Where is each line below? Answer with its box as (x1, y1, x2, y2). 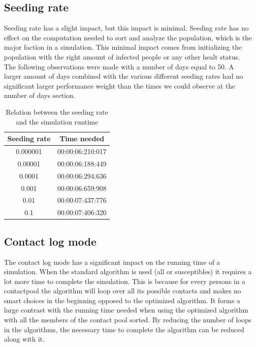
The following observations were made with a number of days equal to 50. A (4, 61, 234, 71)
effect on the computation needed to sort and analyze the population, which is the (4, 32, 252, 42)
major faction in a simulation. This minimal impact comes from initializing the (4, 42, 242, 52)
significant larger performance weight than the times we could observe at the (4, 80, 235, 91)
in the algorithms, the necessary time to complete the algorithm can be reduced (4, 324, 245, 334)
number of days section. (4, 90, 75, 100)
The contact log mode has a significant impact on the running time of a (4, 256, 220, 267)
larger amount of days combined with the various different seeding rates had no (4, 71, 243, 81)
